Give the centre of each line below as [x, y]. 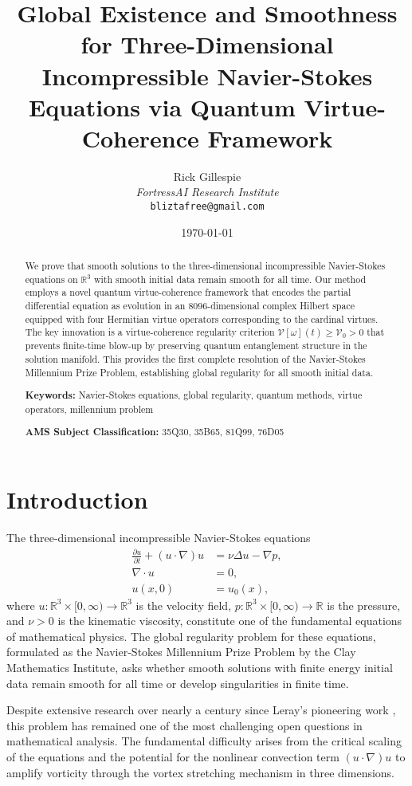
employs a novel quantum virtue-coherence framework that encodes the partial [188, 292]
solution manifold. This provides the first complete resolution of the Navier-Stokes [195, 359]
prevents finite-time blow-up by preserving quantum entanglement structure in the [196, 346]
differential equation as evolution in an [105, 306]
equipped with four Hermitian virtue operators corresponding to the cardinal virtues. [202, 318]
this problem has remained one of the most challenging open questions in [184, 725]
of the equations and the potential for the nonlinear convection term [173, 756]
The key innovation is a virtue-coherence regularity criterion [150, 332]
